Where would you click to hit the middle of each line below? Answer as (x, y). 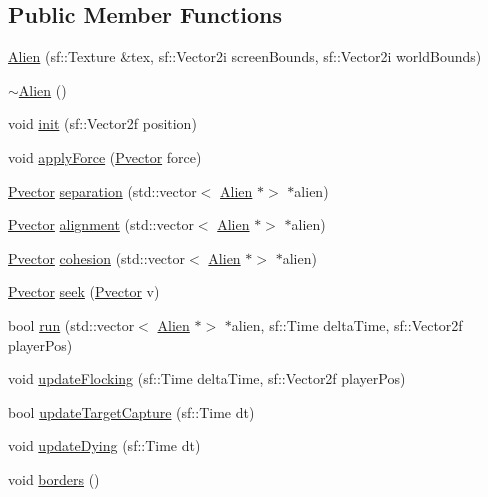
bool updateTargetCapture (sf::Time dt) (131, 411)
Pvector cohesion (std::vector (97, 257)
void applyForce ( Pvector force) (105, 156)
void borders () (54, 478)
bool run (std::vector (71, 324)
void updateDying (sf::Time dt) (104, 445)
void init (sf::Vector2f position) (102, 123)
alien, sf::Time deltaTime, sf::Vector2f (347, 324)
